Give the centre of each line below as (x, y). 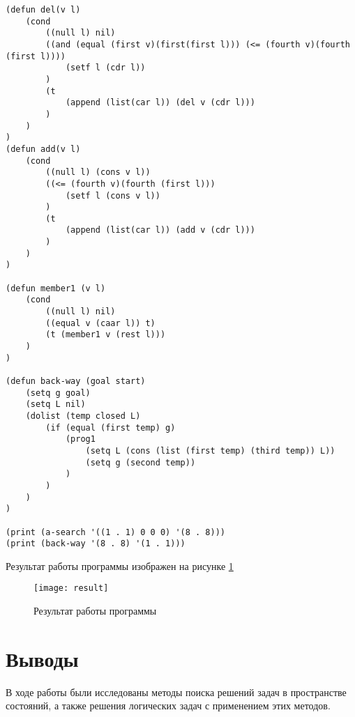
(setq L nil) (55, 404)
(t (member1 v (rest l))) (106, 335)
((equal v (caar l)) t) (100, 323)
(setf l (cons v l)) (113, 195)
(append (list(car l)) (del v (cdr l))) (160, 103)
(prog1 (80, 439)
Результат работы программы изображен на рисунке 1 (120, 565)
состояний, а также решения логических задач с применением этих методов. (168, 706)
